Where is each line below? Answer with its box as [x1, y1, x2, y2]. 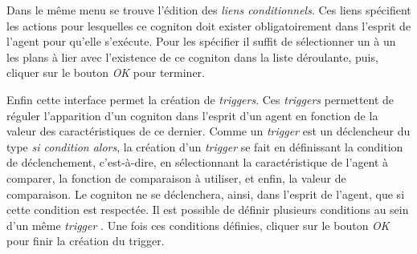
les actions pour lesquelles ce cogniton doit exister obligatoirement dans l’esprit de [6, 17, 411, 34]
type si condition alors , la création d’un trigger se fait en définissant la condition [6, 138, 403, 155]
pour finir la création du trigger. [6, 232, 165, 249]
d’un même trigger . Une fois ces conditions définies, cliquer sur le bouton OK [6, 216, 390, 233]
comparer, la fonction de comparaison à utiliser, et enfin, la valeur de [6, 169, 346, 186]
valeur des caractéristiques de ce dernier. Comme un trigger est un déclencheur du [6, 123, 411, 139]
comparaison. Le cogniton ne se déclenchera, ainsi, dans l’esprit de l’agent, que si [6, 185, 405, 202]
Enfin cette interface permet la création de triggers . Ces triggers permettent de [6, 91, 395, 107]
